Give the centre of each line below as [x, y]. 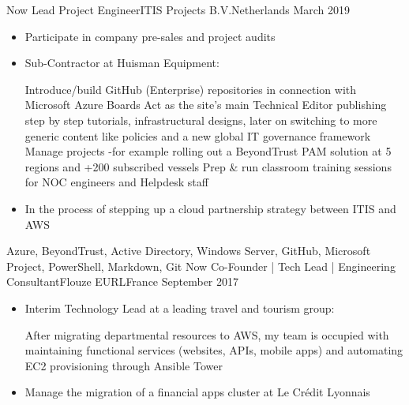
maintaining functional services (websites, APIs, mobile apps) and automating [214, 350]
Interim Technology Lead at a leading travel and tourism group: [180, 307]
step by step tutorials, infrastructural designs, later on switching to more [201, 120]
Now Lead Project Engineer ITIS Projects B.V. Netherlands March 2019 [178, 9]
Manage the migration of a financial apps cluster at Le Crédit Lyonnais [197, 392]
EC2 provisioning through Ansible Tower [124, 365]
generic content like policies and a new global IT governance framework [198, 135]
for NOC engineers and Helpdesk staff [116, 182]
